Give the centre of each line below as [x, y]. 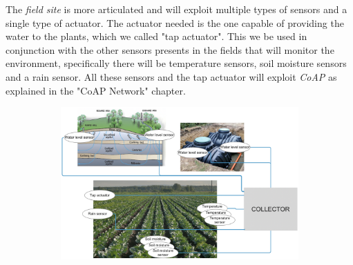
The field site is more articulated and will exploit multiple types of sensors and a [176, 9]
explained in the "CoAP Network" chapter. [96, 90]
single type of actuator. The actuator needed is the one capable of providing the [175, 22]
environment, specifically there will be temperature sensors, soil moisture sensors [176, 63]
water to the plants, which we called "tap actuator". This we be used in [156, 36]
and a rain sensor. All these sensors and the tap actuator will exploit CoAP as [171, 76]
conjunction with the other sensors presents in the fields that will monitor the [170, 49]
